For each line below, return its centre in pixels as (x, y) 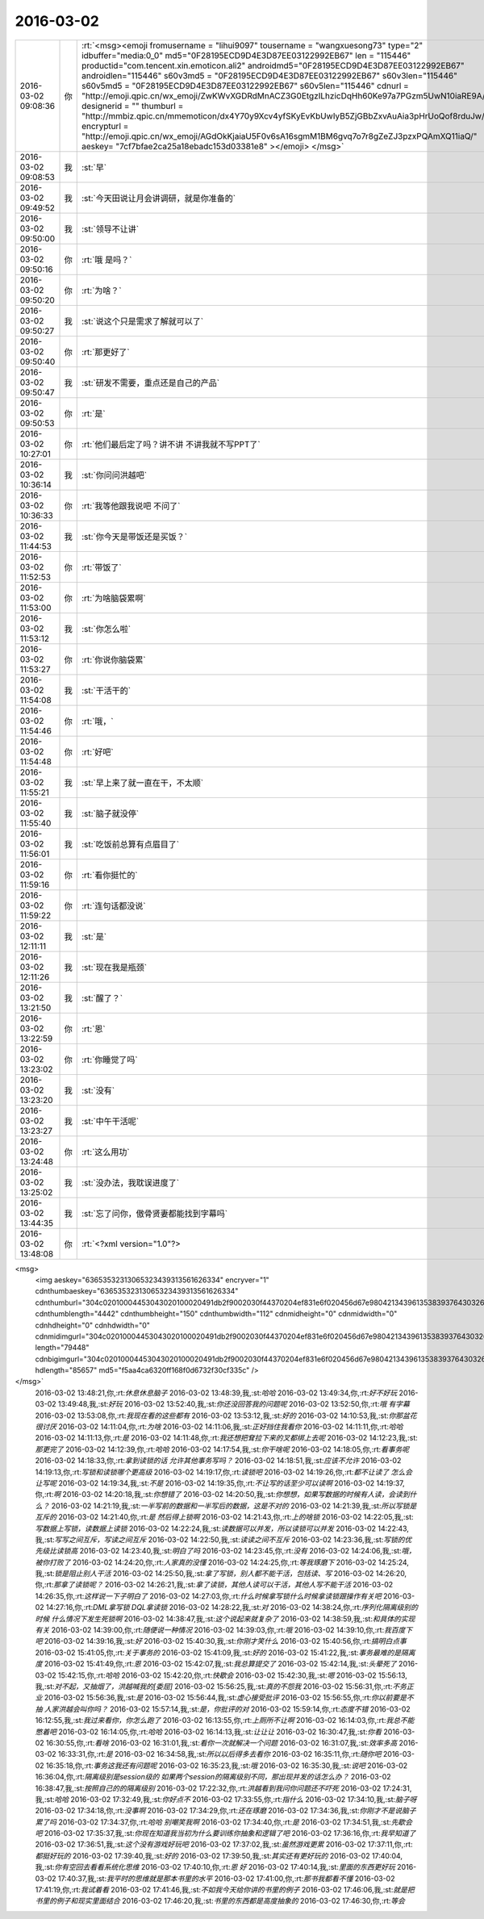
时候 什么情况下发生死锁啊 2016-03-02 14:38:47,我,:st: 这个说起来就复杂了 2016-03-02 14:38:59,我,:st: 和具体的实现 (225, 1619)
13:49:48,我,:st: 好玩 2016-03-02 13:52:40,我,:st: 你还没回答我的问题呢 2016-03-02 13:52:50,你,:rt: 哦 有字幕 (234, 1404)
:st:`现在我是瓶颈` (114, 967)
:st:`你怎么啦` (106, 629)
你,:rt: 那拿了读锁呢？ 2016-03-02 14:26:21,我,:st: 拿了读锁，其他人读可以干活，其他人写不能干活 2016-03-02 (214, 1585)
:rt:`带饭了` (101, 567)
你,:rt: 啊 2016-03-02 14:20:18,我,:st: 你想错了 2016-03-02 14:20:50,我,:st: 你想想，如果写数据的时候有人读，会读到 (223, 1495)
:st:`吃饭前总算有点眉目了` (130, 844)
